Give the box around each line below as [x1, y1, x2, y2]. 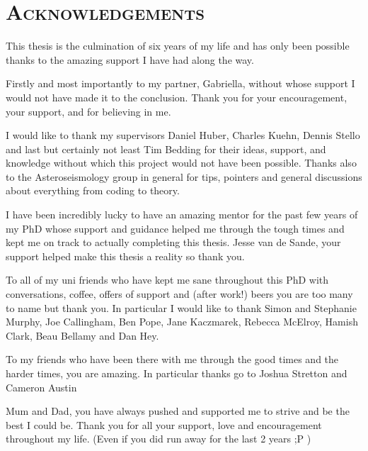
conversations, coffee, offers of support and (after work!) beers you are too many [6, 286, 353, 301]
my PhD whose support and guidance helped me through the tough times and [6, 221, 345, 235]
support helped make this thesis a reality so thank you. [6, 248, 245, 263]
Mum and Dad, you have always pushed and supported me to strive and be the [6, 403, 350, 418]
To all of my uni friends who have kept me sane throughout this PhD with [6, 272, 329, 287]
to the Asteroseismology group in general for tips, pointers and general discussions [6, 169, 362, 184]
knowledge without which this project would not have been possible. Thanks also [6, 155, 357, 170]
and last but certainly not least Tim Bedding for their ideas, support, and [6, 141, 326, 156]
